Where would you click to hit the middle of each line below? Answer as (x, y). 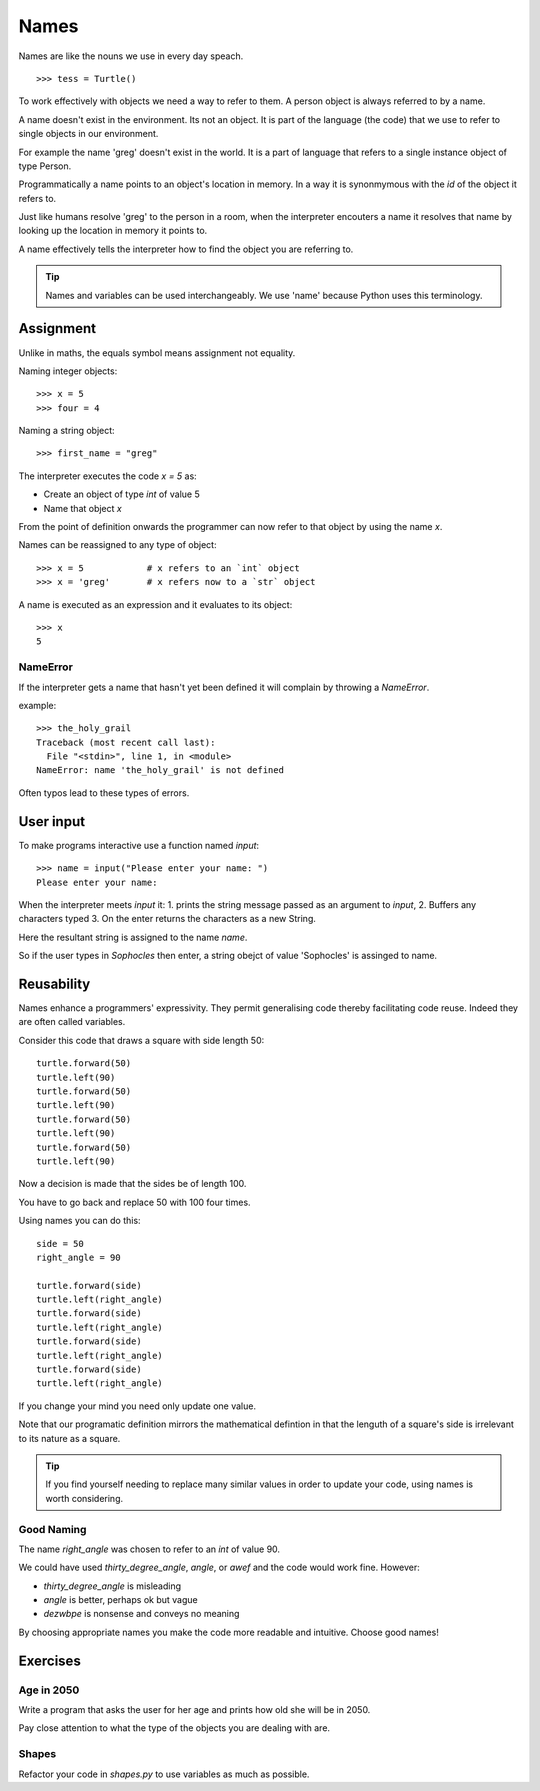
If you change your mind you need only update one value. (137, 1406)
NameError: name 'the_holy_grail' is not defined (160, 770)
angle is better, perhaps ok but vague (121, 1600)
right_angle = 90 (78, 1257)
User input (51, 821)
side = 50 (60, 1243)
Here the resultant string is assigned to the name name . (133, 937)
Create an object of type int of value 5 (121, 494)
